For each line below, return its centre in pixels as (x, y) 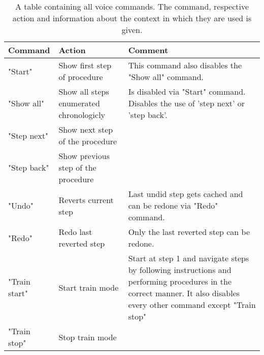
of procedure (81, 77)
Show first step (85, 65)
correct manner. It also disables (184, 293)
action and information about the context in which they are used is (132, 18)
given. (132, 30)
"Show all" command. (166, 77)
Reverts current (86, 200)
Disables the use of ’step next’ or (187, 103)
